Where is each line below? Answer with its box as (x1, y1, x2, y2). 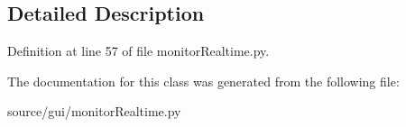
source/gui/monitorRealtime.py (7, 102, 181, 121)
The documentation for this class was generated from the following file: (7, 71, 400, 90)
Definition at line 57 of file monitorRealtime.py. (7, 41, 270, 60)
